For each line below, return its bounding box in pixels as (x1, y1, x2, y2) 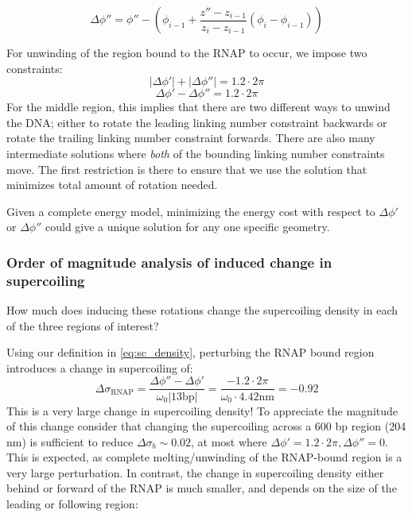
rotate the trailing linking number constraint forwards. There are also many (6, 129, 375, 146)
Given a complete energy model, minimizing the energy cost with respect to (6, 203, 375, 219)
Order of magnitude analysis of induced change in (6, 252, 332, 272)
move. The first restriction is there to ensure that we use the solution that (6, 160, 367, 177)
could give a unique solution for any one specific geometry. (45, 218, 330, 235)
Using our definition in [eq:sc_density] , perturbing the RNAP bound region (6, 344, 375, 361)
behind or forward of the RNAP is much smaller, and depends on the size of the (6, 480, 397, 496)
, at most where (191, 433, 267, 449)
